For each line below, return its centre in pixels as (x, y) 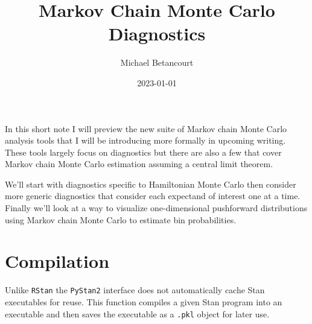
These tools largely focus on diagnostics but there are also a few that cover (143, 152)
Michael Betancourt (157, 62)
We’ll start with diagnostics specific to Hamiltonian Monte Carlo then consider (151, 184)
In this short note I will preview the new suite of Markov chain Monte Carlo (146, 128)
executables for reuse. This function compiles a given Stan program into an (144, 302)
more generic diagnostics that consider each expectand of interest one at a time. (153, 196)
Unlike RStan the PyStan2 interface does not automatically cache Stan (135, 290)
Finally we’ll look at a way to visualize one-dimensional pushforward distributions (156, 208)
